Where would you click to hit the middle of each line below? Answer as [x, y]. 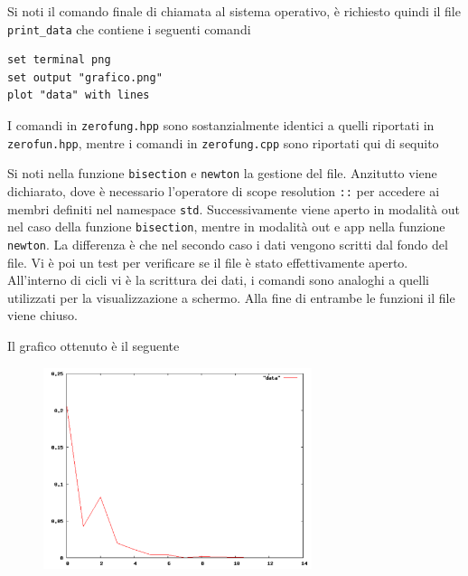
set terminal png [59, 60]
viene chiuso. [42, 315]
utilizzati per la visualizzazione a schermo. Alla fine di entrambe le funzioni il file [231, 297]
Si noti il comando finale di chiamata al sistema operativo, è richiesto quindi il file [234, 11]
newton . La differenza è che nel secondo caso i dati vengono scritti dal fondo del [228, 244]
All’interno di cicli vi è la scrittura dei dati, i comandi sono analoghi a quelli [218, 280]
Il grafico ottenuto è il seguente [94, 345]
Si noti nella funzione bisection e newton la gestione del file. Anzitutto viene [222, 173]
